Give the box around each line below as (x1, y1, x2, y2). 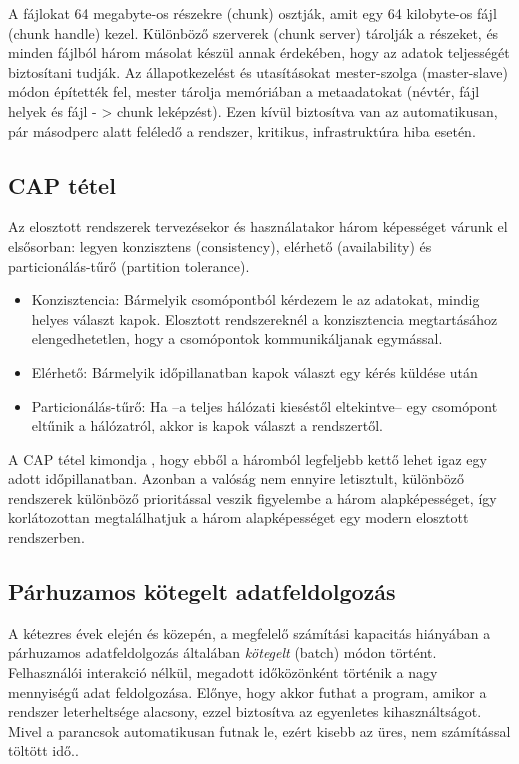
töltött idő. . (8, 740, 79, 761)
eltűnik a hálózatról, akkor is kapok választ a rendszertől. (31, 415, 383, 436)
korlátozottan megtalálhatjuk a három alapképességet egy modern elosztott (8, 507, 469, 528)
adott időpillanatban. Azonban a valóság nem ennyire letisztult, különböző (8, 468, 465, 489)
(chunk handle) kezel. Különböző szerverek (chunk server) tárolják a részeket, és (8, 22, 499, 43)
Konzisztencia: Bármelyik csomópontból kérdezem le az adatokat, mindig (31, 289, 480, 310)
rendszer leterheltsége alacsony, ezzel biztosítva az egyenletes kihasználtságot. (8, 701, 482, 722)
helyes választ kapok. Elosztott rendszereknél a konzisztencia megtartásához (31, 308, 498, 329)
